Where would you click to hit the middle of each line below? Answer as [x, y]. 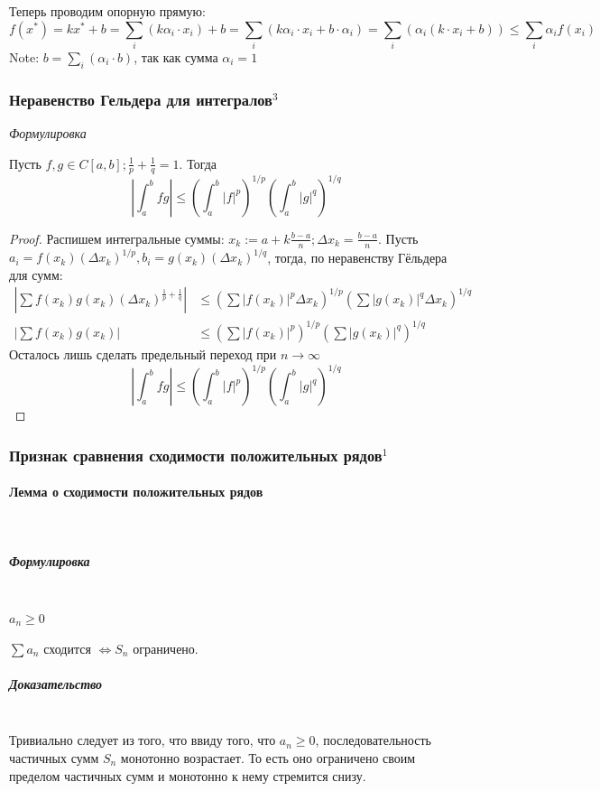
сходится [67, 648]
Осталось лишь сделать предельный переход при [143, 354]
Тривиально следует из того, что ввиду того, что [143, 740]
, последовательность [373, 740]
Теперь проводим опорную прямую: [107, 11]
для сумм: [36, 274]
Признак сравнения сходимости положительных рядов [196, 455]
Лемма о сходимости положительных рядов [136, 492]
